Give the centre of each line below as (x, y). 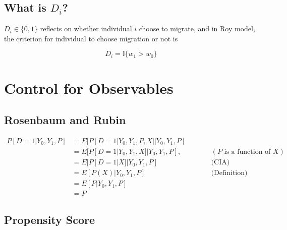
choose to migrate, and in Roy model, (197, 28)
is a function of (247, 152)
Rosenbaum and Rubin (65, 120)
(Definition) (229, 173)
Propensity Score (50, 219)
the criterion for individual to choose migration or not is (91, 38)
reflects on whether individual (86, 28)
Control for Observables (89, 88)
